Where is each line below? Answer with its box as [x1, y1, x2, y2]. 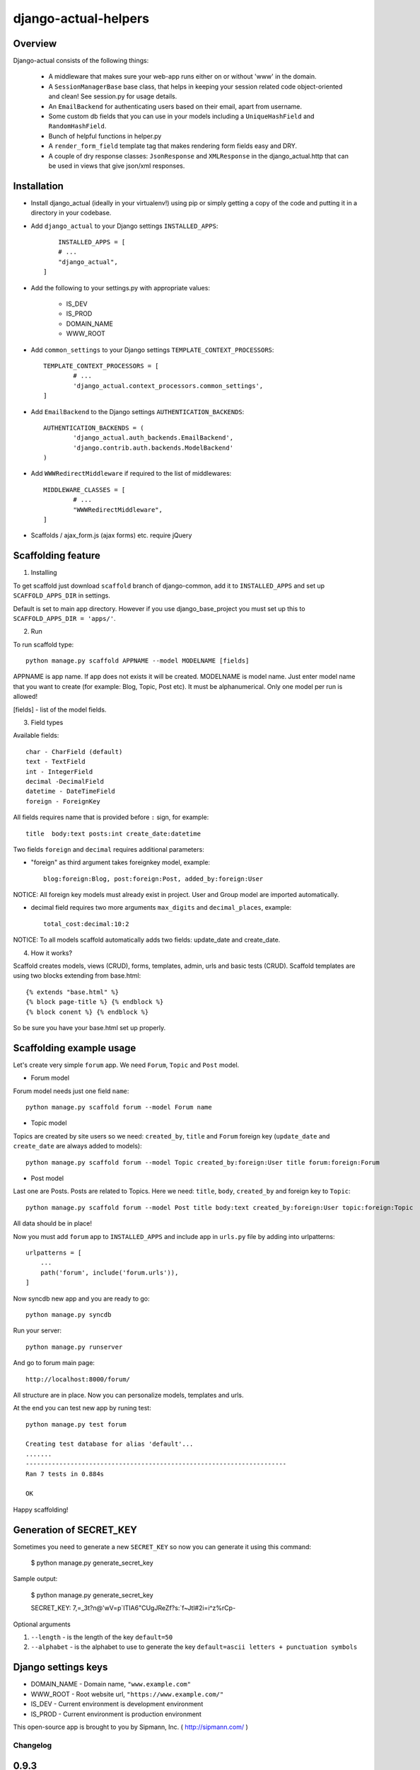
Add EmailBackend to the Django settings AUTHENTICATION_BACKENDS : [30, 407, 245, 416]
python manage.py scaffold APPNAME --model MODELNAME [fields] [25, 657, 250, 665]
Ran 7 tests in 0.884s [25, 1470, 105, 1478]
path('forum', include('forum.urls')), [40, 1268, 179, 1277]
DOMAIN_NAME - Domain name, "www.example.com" [30, 1680, 191, 1689]
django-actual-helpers [13, 11, 150, 26]
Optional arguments [13, 1620, 71, 1628]
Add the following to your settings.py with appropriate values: [30, 283, 210, 292]
